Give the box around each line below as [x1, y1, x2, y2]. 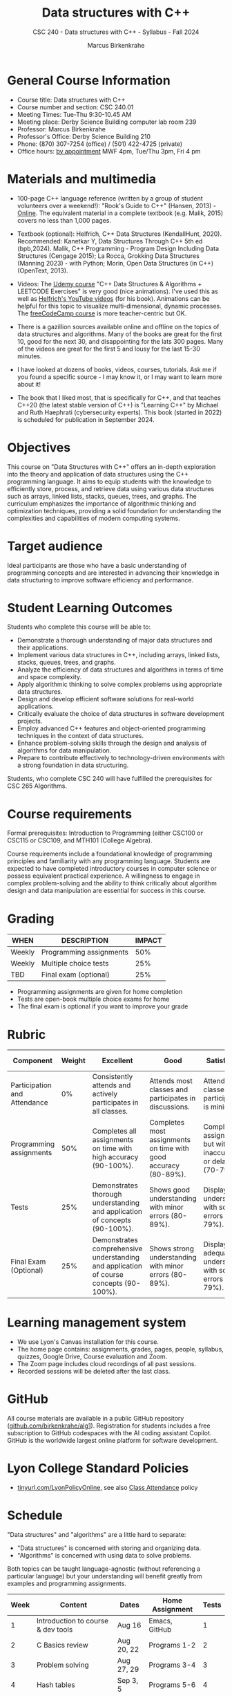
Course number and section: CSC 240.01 [17, 102, 134, 111]
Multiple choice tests [41, 959, 109, 968]
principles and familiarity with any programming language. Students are [7, 857, 211, 865]
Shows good [149, 1185, 191, 1195]
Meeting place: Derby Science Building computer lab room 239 [17, 118, 197, 126]
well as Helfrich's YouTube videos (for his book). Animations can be [17, 294, 210, 302]
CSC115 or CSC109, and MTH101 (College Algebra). [7, 836, 153, 845]
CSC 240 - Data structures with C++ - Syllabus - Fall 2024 [32, 28, 200, 36]
